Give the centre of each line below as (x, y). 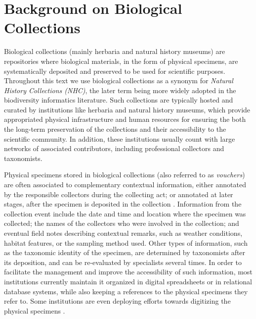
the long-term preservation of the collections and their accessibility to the (115, 129)
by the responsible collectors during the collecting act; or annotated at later (119, 194)
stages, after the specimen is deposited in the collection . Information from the (123, 204)
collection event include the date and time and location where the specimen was (125, 213)
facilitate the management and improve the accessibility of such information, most (128, 272)
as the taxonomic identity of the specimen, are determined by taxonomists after (125, 252)
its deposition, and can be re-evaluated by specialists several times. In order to (123, 262)
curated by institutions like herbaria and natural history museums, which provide (127, 109)
